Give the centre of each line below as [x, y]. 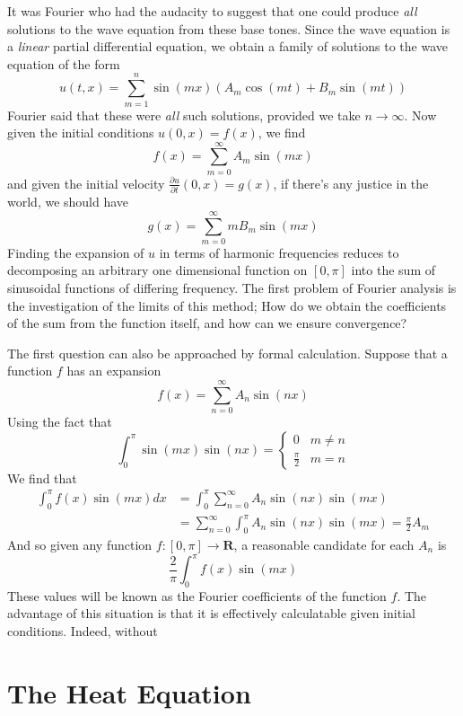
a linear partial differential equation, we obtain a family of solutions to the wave [227, 46]
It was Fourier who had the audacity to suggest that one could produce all [212, 11]
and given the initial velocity [86, 183]
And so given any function [80, 544]
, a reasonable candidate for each [324, 544]
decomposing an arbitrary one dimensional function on [157, 270]
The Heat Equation [129, 692]
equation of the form [64, 63]
